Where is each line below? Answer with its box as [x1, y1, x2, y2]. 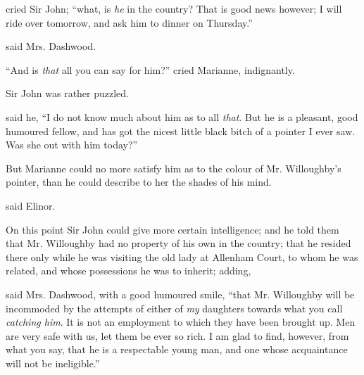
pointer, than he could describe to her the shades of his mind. [6, 174, 272, 189]
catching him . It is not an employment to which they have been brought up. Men [6, 314, 356, 329]
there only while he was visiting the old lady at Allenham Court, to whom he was [6, 249, 358, 264]
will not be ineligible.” [6, 355, 100, 370]
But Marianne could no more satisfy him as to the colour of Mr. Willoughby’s [6, 160, 341, 175]
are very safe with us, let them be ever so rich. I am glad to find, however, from [6, 328, 349, 343]
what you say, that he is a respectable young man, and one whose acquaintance [6, 342, 348, 357]
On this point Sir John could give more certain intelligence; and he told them [6, 222, 339, 236]
